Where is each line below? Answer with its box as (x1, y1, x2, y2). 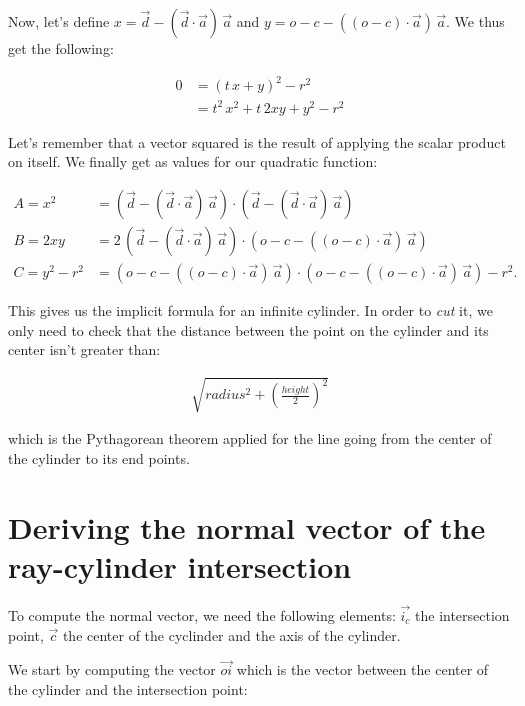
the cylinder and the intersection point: (8, 679, 248, 700)
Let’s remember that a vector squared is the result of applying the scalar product (8, 131, 506, 152)
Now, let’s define (8, 11, 110, 31)
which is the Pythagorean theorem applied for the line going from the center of (8, 428, 492, 449)
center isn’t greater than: (8, 339, 161, 360)
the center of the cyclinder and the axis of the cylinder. (62, 624, 401, 645)
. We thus (446, 11, 505, 31)
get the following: (8, 38, 114, 58)
